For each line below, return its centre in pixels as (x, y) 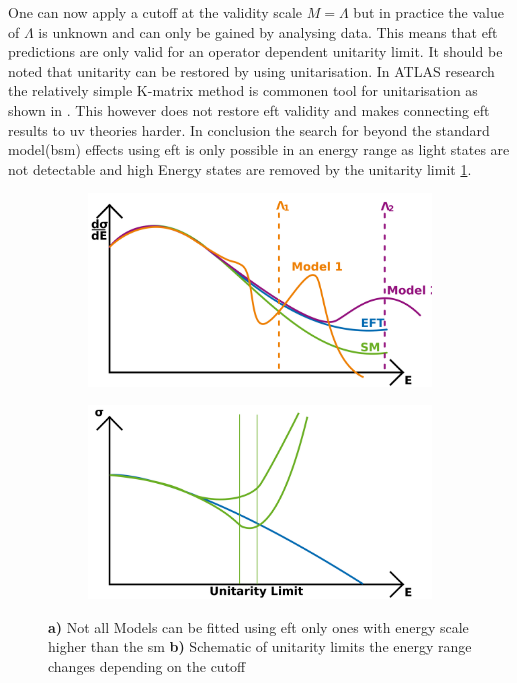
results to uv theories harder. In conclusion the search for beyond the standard (249, 129)
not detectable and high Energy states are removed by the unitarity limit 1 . (240, 168)
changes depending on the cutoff (147, 665)
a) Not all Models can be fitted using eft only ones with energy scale (258, 626)
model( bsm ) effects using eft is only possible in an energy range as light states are (259, 149)
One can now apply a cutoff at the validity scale (155, 12)
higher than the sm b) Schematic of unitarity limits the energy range (260, 646)
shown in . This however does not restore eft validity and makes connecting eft (249, 109)
